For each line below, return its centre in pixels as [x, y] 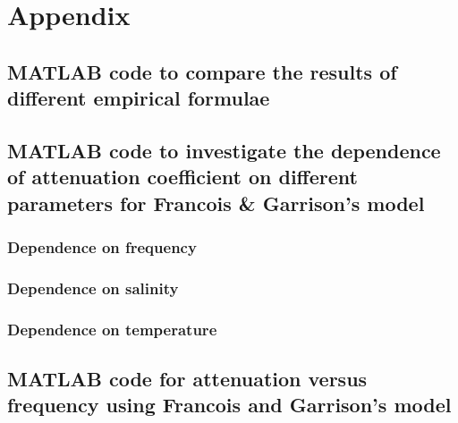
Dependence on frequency [102, 247]
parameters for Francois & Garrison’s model [216, 203]
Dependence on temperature [112, 329]
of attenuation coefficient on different [182, 177]
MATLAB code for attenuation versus [187, 379]
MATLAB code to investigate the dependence [224, 150]
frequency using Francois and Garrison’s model [229, 405]
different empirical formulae [139, 98]
